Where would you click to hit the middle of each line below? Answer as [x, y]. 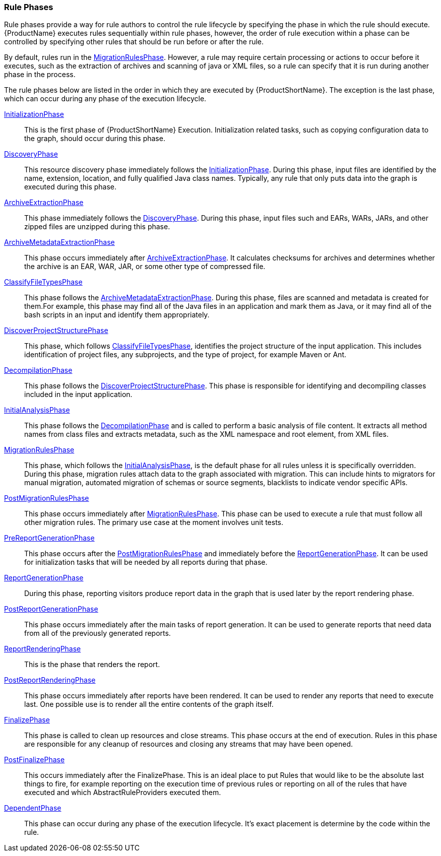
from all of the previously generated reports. [98, 633]
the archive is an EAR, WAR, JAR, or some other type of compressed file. [145, 267]
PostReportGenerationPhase [51, 609]
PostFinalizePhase [35, 760]
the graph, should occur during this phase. [95, 139]
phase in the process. [40, 75]
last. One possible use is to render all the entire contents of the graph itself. [149, 704]
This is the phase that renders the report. [92, 665]
